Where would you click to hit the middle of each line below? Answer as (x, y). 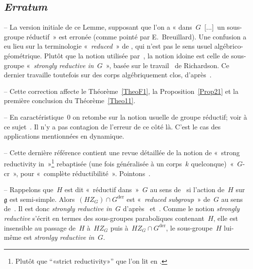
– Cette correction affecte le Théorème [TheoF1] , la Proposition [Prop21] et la (121, 91)
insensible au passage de (40, 227)
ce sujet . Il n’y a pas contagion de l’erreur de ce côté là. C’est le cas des (112, 126)
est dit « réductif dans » (102, 189)
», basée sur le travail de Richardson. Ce (168, 65)
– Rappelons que (29, 189)
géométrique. (23, 55)
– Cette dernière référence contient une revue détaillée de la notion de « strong (122, 152)
